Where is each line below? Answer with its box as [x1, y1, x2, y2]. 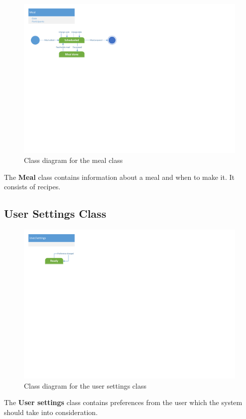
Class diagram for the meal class [24, 154, 123, 165]
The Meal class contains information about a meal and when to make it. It [4, 171, 235, 182]
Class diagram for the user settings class [24, 380, 147, 391]
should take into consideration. [4, 407, 98, 418]
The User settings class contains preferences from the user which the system [4, 397, 243, 408]
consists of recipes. [4, 181, 61, 192]
